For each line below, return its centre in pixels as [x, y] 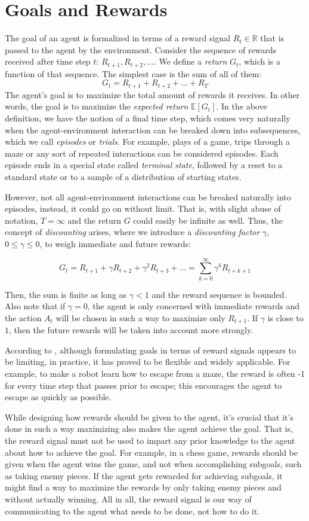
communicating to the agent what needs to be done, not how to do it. [132, 511]
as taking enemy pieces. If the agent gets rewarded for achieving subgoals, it [144, 475]
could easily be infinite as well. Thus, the [208, 220]
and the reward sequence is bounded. [219, 294]
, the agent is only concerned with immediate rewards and [194, 306]
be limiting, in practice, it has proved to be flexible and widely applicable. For [148, 362]
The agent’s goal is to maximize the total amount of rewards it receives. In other [152, 94]
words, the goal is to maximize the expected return [97, 106]
